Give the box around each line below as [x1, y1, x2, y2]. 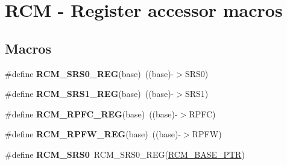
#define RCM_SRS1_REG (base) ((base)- [5, 87, 174, 100]
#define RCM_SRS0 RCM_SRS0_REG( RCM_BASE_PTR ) [5, 148, 245, 160]
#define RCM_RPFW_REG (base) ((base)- [5, 128, 181, 140]
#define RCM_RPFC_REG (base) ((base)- [5, 107, 178, 120]
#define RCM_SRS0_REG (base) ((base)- [5, 67, 174, 79]
